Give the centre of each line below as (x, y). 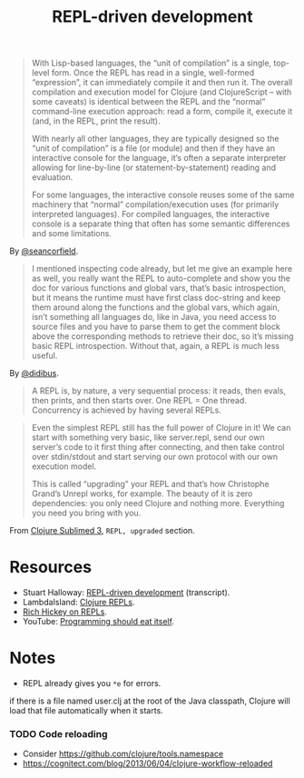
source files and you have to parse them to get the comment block (156, 327)
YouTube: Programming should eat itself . (98, 622)
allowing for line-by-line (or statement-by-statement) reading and (154, 168)
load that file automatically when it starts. (86, 711)
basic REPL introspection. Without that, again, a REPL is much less (155, 346)
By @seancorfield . (44, 251)
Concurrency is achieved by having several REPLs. (127, 410)
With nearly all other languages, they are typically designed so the (155, 139)
